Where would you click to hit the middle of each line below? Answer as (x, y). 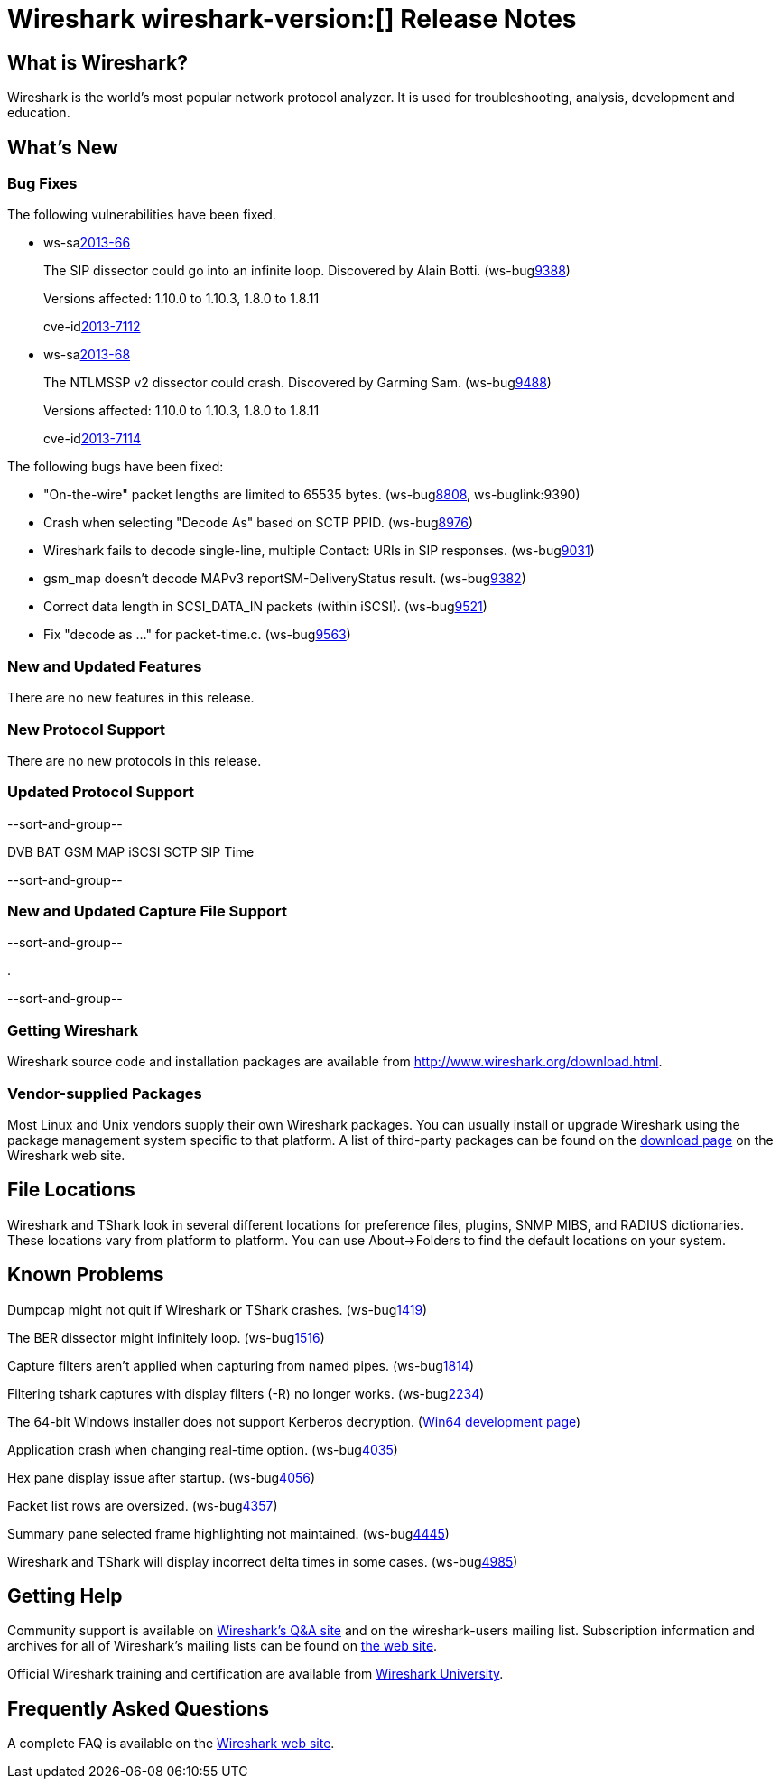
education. (39, 113)
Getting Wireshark (73, 1030)
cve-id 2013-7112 (92, 327)
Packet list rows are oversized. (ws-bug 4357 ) (143, 1505)
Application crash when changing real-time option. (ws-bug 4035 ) (203, 1449)
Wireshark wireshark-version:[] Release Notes (292, 19)
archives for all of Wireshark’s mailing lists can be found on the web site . (223, 1646)
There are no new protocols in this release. (135, 760)
